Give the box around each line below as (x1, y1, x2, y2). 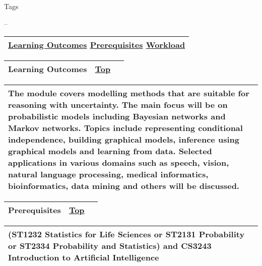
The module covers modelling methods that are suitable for (8, 87, 249, 99)
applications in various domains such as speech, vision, (8, 157, 229, 169)
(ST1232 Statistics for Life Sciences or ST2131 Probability (8, 228, 245, 240)
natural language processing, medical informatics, (8, 168, 209, 180)
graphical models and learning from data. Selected (8, 145, 212, 157)
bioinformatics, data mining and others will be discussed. (8, 180, 239, 192)
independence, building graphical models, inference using (8, 134, 239, 146)
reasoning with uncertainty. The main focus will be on (8, 99, 228, 111)
